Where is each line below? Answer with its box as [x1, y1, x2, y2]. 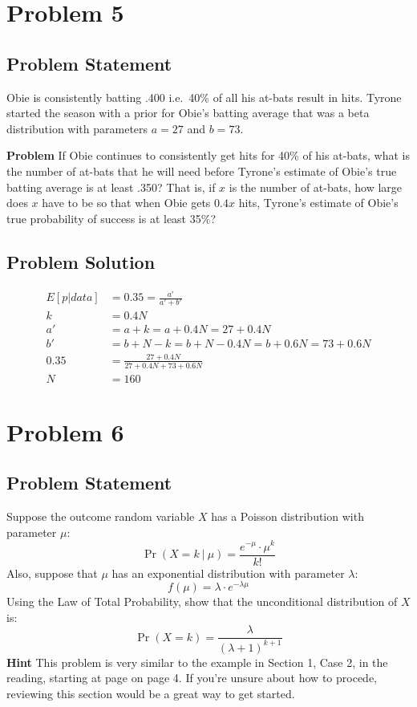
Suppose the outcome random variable [6, 508, 195, 525]
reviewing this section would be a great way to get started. [6, 685, 295, 702]
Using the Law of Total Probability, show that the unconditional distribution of [6, 593, 398, 610]
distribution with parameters [6, 120, 148, 136]
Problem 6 [6, 415, 124, 448]
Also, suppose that [6, 564, 98, 581]
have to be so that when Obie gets [42, 194, 211, 211]
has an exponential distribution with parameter [111, 564, 345, 581]
